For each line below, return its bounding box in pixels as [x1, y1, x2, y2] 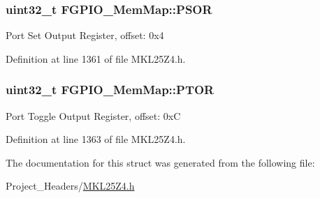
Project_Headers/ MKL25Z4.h [6, 178, 135, 193]
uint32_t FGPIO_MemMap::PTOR [6, 81, 214, 98]
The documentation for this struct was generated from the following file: [6, 155, 315, 169]
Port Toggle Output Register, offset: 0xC [6, 108, 181, 123]
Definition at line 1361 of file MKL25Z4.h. [6, 51, 186, 66]
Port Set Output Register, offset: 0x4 [6, 28, 164, 43]
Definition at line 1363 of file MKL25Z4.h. [6, 132, 186, 146]
